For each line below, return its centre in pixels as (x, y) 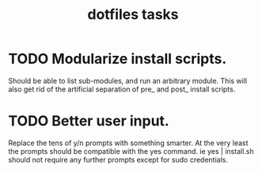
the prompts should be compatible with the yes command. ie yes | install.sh (131, 151)
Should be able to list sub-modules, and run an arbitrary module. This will (128, 80)
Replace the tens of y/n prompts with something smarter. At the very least (128, 143)
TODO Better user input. (89, 121)
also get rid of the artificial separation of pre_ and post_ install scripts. (122, 89)
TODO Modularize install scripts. (118, 59)
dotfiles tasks (133, 15)
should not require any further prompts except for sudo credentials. (118, 159)
